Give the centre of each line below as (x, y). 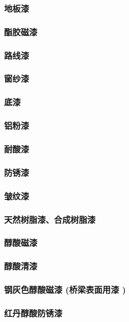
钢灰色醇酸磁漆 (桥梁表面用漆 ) (65, 290)
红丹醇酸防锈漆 (33, 313)
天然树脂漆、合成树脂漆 (50, 219)
